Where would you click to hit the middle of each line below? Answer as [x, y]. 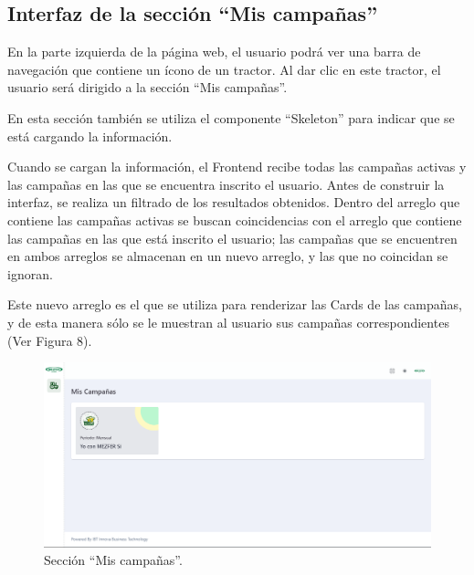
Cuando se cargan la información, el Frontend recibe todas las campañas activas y [237, 167]
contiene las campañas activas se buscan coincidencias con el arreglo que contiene [235, 220]
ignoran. [30, 273]
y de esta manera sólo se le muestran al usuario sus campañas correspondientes [228, 322]
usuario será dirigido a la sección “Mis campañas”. [147, 87]
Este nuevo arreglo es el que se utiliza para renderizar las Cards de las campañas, [235, 304]
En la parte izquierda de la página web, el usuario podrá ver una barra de [214, 52]
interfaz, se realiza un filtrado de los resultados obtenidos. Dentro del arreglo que [234, 202]
